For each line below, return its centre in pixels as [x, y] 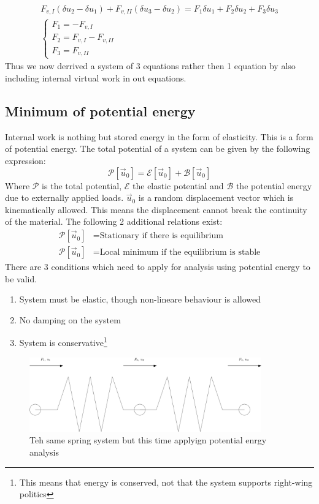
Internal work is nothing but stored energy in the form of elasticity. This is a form [159, 136]
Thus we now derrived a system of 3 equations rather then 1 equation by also [150, 66]
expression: [25, 161]
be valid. [21, 278]
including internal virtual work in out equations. [96, 78]
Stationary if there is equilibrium [161, 236]
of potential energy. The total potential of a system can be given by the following [158, 149]
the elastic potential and [178, 185]
